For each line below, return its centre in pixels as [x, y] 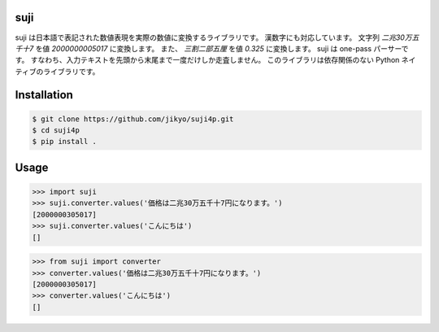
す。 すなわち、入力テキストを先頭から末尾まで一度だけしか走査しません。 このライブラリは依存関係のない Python [207, 60]
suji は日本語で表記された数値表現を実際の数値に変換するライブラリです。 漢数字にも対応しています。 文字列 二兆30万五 [217, 37]
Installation [44, 95]
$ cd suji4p [56, 131]
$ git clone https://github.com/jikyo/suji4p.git [133, 119]
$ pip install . [65, 142]
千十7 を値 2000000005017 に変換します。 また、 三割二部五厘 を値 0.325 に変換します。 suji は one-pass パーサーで [212, 48]
